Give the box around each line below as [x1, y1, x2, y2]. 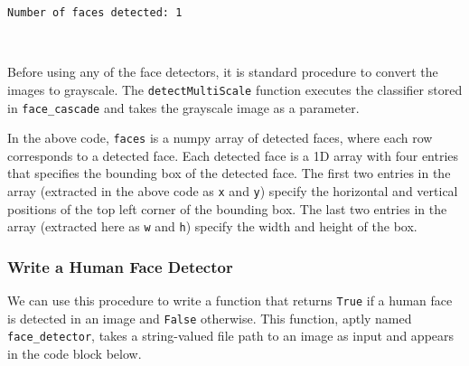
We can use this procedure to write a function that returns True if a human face [7, 291, 453, 310]
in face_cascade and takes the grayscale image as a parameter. [7, 98, 360, 117]
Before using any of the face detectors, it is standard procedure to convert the [7, 62, 438, 81]
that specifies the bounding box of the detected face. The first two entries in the [7, 164, 451, 183]
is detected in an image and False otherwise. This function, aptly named [7, 308, 412, 327]
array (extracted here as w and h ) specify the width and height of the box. [7, 217, 417, 236]
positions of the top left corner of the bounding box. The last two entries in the [7, 199, 447, 218]
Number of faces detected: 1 [7, 6, 183, 19]
